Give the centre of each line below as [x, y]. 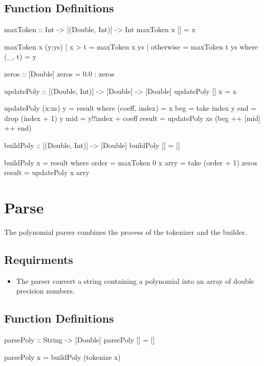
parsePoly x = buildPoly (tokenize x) [62, 357]
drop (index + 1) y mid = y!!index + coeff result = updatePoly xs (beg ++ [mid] [132, 118]
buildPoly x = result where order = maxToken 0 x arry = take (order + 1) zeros [131, 162]
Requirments [39, 259]
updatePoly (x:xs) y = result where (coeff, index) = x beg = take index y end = [130, 108]
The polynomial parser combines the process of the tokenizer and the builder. [126, 231]
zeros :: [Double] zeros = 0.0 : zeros [59, 73]
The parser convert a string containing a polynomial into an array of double [135, 280]
